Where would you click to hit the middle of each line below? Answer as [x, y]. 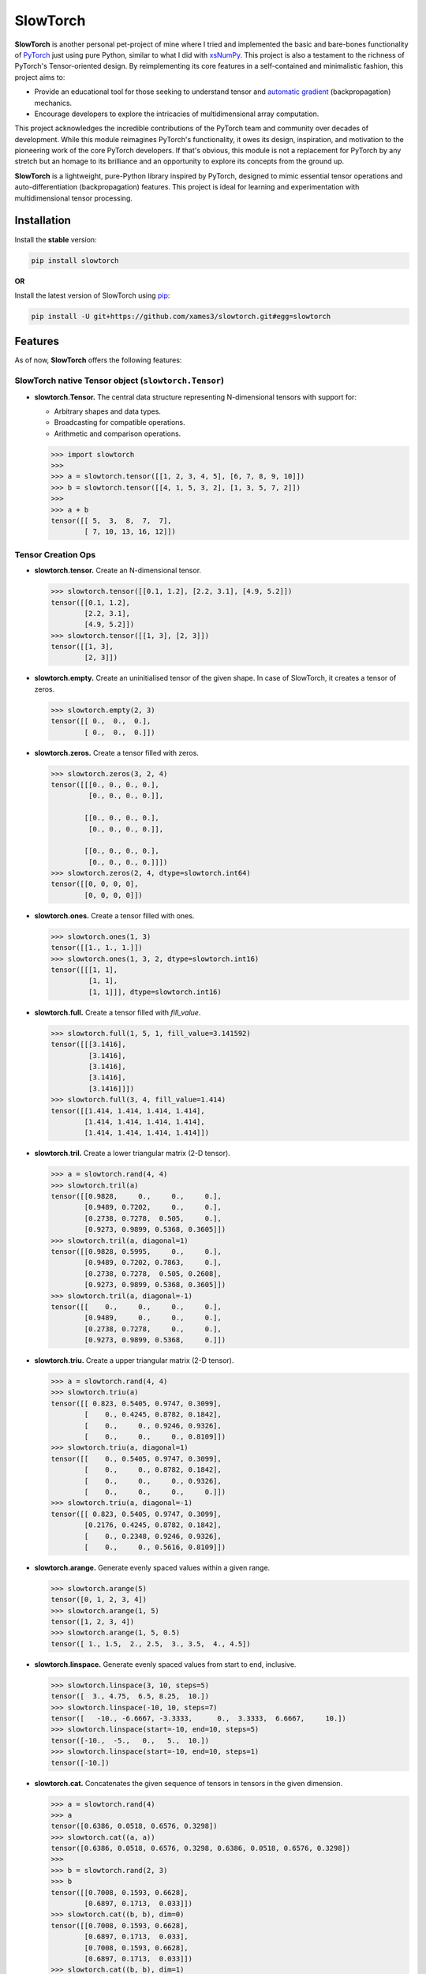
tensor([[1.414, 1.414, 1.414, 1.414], [128, 1111]
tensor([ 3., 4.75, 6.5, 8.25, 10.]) [130, 1696]
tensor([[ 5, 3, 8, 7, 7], [112, 521]
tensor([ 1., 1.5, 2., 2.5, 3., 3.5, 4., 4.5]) [151, 1644]
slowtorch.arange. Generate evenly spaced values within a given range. [152, 1567]
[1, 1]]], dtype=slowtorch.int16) [155, 992]
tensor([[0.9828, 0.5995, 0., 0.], [136, 1251]
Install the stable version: [56, 239]
